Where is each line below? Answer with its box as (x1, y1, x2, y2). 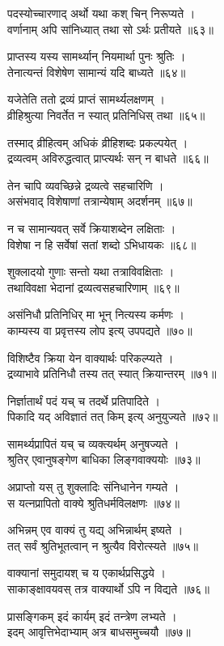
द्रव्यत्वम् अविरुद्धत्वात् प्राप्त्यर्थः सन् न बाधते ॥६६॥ (7, 150, 209, 167)
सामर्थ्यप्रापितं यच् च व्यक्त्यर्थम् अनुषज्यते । (7, 435, 180, 452)
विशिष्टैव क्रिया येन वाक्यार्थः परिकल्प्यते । (7, 349, 174, 366)
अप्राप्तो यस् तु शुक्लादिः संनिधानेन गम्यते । (7, 478, 180, 495)
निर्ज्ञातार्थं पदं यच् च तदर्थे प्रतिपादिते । (7, 392, 160, 409)
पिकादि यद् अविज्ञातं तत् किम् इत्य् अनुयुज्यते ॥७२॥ (7, 408, 218, 425)
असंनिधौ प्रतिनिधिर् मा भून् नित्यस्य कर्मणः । (7, 306, 184, 323)
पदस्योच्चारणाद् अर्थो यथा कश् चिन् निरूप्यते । (7, 5, 196, 21)
